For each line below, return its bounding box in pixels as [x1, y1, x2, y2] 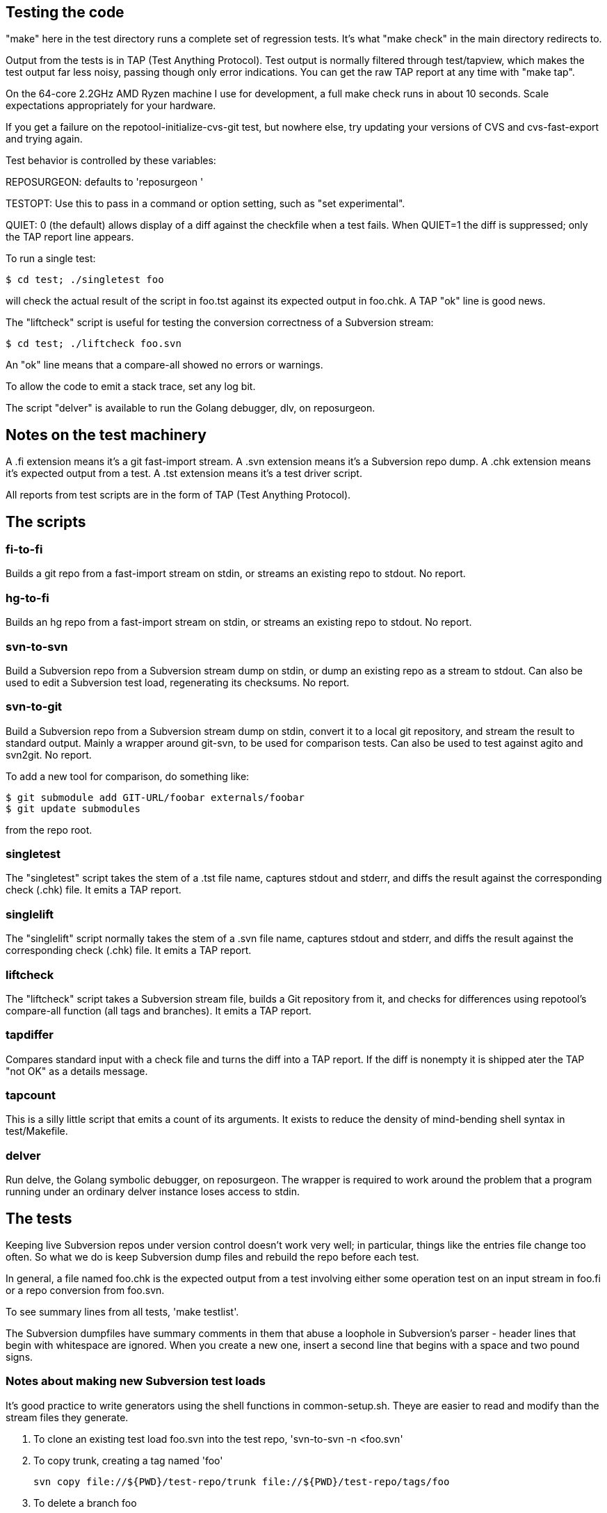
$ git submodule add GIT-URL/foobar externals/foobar [6, 791, 305, 803]
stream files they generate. [6, 1411, 129, 1423]
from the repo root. [6, 823, 92, 836]
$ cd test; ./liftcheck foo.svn [6, 338, 181, 350]
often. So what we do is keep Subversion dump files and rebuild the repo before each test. [6, 1251, 419, 1263]
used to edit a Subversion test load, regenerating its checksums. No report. [6, 676, 350, 688]
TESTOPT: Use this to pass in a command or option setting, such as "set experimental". [6, 197, 405, 210]
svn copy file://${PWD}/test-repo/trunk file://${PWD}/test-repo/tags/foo [33, 1475, 450, 1487]
